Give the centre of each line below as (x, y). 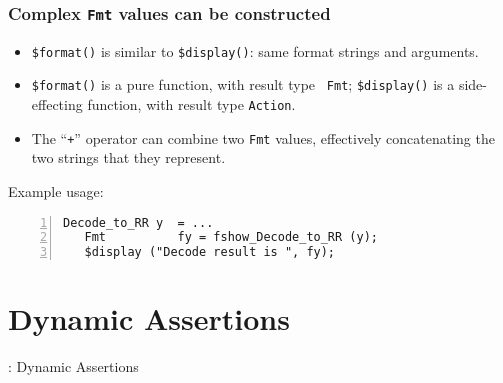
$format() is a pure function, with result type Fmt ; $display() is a (243, 84)
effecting (57, 104)
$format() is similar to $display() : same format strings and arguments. (255, 50)
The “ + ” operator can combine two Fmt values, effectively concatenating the (263, 137)
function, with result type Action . (191, 104)
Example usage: (56, 191)
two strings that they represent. (128, 157)
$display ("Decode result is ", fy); (210, 252)
